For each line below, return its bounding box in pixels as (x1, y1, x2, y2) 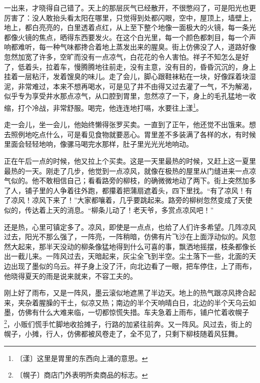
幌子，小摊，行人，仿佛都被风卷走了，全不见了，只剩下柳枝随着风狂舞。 (4, 328, 242, 339)
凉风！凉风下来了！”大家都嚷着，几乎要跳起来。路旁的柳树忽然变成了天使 (10, 195, 252, 205)
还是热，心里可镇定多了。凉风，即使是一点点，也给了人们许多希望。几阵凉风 (4, 221, 256, 232)
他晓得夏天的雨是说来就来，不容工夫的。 (4, 270, 137, 281)
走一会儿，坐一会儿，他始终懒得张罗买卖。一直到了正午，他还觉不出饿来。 (4, 119, 249, 130)
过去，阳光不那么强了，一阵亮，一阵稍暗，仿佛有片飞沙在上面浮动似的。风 (4, 231, 249, 242)
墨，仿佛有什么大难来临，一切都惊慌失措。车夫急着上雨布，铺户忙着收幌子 (4, 307, 249, 317)
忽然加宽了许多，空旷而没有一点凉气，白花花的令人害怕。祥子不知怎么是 (4, 51, 242, 62)
